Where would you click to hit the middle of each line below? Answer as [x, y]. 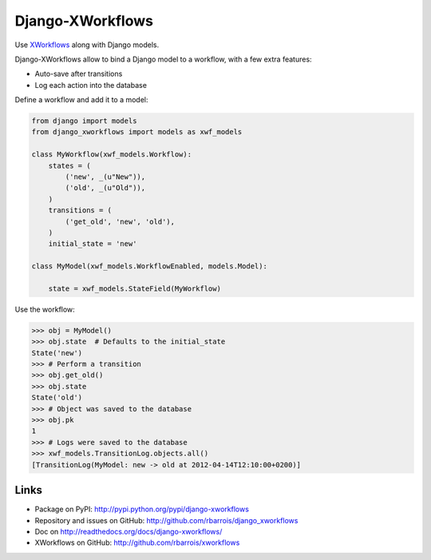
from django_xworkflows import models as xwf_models [137, 132]
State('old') [57, 398]
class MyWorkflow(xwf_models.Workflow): [111, 155]
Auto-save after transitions [79, 74]
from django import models [84, 121]
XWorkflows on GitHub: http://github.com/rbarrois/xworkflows [137, 542]
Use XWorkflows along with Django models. [87, 45]
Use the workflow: [45, 309]
